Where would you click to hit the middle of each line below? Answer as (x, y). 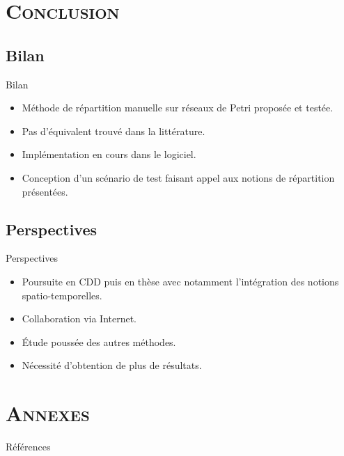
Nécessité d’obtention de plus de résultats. (112, 365)
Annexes (48, 413)
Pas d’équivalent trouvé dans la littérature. (114, 131)
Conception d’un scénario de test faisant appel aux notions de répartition (178, 177)
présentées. (45, 191)
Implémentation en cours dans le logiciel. (109, 154)
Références (28, 447)
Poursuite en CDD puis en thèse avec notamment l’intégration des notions (180, 281)
